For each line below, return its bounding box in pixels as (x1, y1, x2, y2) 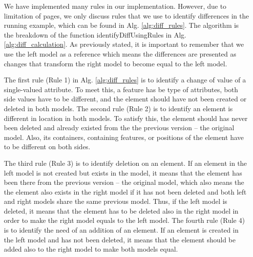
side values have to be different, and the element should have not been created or (4, 94, 247, 104)
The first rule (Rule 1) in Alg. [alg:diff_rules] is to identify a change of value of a (4, 75, 246, 85)
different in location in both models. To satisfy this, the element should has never (4, 113, 248, 123)
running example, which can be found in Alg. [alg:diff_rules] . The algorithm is (4, 20, 239, 30)
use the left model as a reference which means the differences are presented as (4, 48, 236, 59)
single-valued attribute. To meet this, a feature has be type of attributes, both (4, 84, 238, 94)
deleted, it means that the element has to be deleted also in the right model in (4, 205, 239, 216)
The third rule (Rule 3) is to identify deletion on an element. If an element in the (4, 158, 247, 168)
